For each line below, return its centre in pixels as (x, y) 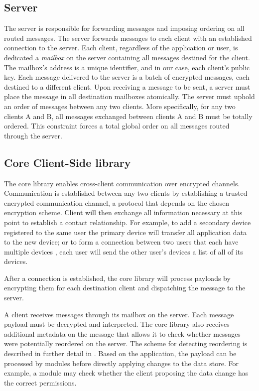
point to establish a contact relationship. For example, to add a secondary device (128, 222)
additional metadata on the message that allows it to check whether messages (122, 333)
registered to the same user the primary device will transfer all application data (126, 232)
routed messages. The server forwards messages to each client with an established (128, 38)
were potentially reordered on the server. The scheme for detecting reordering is (126, 343)
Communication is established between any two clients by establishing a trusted (126, 193)
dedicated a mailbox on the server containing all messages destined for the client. (127, 57)
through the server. (33, 135)
